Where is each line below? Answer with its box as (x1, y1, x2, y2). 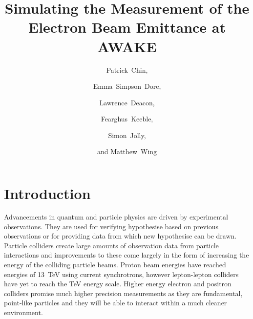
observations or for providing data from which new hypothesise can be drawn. (4, 231, 237, 241)
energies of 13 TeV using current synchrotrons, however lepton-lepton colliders (4, 269, 239, 279)
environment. (4, 307, 43, 317)
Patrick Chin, (106, 64, 148, 75)
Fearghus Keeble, (101, 114, 153, 124)
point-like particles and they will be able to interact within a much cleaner (4, 298, 227, 308)
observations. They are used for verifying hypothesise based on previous (4, 221, 219, 231)
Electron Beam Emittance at (28, 17, 226, 37)
